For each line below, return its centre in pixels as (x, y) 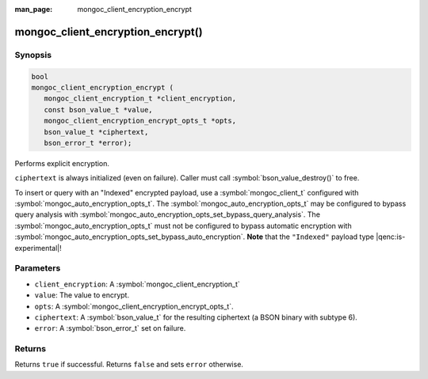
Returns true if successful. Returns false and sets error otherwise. (129, 365)
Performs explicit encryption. (62, 163)
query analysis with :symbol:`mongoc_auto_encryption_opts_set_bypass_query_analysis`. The (168, 214)
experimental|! (38, 248)
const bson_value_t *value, (99, 110)
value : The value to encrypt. (82, 295)
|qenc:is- (390, 237)
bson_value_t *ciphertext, (96, 132)
